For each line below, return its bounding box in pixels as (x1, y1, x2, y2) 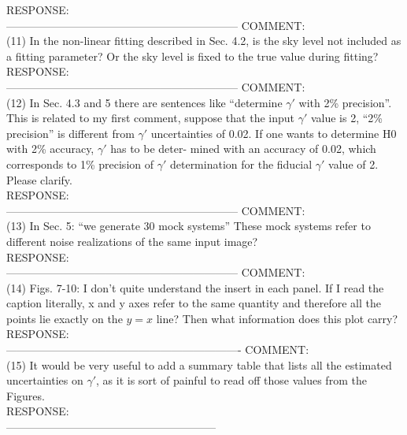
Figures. (6, 387, 45, 403)
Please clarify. (6, 171, 72, 188)
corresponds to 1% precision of (6, 155, 154, 172)
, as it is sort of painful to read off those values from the (96, 372, 367, 389)
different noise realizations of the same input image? (6, 232, 258, 249)
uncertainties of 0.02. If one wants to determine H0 (150, 125, 397, 141)
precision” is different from (6, 125, 135, 141)
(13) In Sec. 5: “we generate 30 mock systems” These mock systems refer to (6, 217, 371, 234)
